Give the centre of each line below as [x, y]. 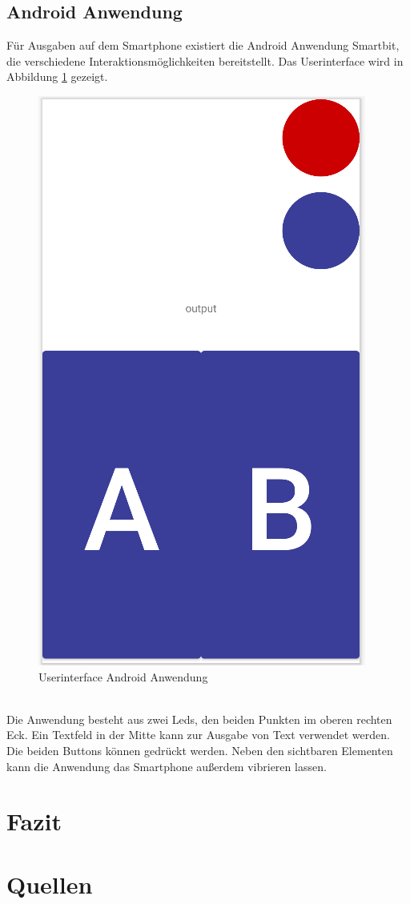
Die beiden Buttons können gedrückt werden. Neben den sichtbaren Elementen [200, 750]
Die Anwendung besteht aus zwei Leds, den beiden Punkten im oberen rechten [199, 719]
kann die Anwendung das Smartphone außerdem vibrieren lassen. [167, 766]
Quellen [50, 884]
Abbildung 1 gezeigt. [57, 76]
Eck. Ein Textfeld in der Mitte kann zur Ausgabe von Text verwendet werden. [198, 735]
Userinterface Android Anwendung [123, 676]
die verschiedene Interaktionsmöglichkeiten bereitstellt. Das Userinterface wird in [205, 60]
